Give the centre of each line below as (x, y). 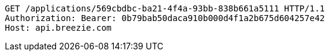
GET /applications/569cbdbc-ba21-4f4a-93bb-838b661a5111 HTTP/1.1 (165, 8)
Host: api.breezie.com (58, 28)
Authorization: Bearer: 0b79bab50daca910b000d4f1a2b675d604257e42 (165, 18)
